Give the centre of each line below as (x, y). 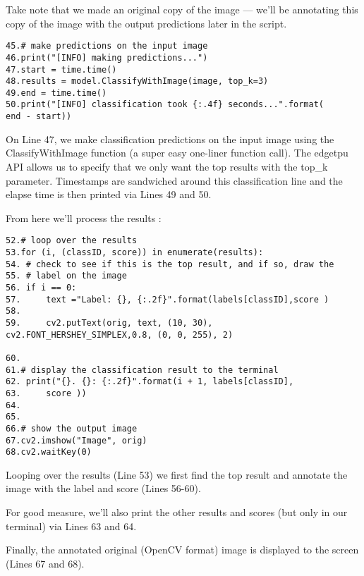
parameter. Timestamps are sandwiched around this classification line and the (174, 180)
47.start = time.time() (61, 69)
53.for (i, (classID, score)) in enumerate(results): (135, 252)
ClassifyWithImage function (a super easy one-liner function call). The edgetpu (177, 153)
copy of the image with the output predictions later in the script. (146, 23)
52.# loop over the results (72, 241)
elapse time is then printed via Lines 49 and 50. (109, 194)
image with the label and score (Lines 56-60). (103, 488)
